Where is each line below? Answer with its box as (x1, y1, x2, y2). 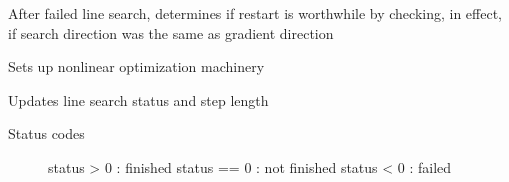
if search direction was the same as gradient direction (8, 22, 334, 43)
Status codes (8, 123, 85, 144)
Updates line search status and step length (8, 89, 269, 110)
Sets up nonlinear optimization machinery (8, 56, 265, 77)
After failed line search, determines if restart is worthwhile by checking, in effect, (8, 3, 503, 23)
